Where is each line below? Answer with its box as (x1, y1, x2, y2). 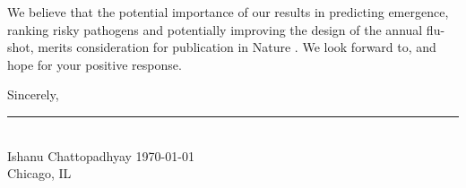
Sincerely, (7, 85, 59, 104)
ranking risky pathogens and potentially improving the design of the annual (7, 20, 423, 38)
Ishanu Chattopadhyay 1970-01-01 (7, 146, 194, 165)
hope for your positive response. (7, 55, 182, 73)
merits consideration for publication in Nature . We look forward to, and (38, 38, 436, 56)
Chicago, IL (7, 164, 72, 183)
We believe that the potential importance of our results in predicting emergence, (7, 3, 449, 21)
